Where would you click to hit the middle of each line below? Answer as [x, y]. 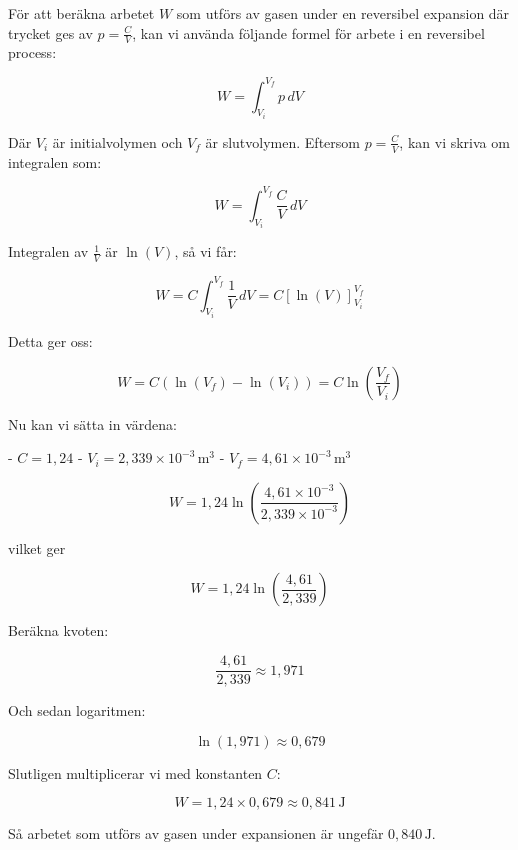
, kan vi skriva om [454, 141]
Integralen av [48, 251]
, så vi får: [205, 251]
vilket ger [37, 547]
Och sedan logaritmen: [77, 710]
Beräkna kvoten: [58, 630]
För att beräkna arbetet [81, 13]
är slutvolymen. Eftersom [282, 141]
